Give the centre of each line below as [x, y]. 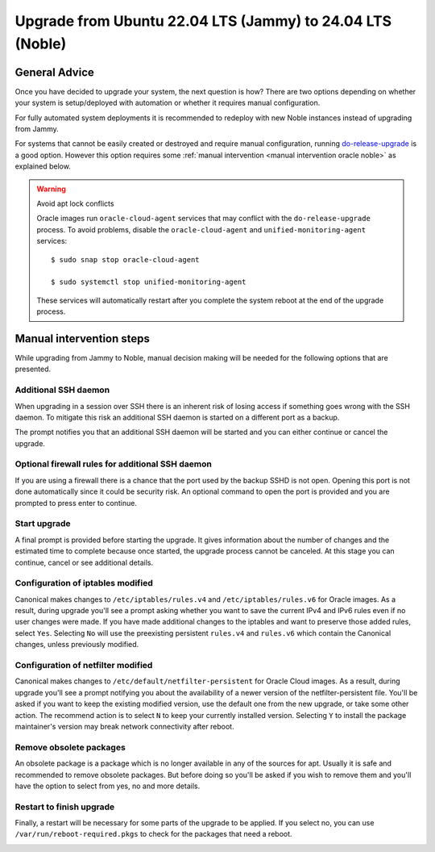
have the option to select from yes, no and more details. [108, 786]
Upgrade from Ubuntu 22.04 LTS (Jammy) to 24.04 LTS [203, 21]
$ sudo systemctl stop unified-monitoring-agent [149, 282]
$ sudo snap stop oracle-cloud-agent [126, 259]
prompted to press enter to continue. [76, 503]
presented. [33, 369]
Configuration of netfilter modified [84, 666]
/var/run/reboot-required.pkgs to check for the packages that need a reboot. [154, 834]
